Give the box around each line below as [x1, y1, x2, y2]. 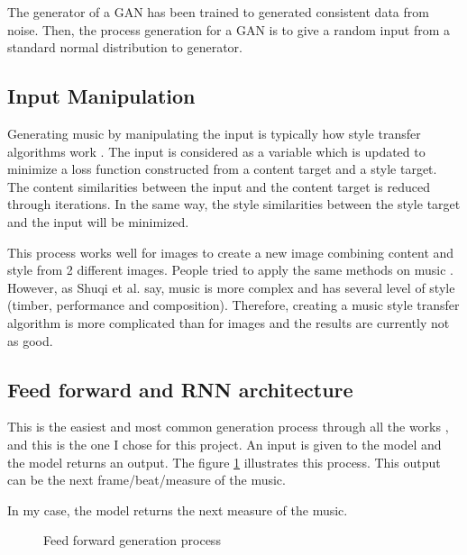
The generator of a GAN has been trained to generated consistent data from [7, 3, 429, 21]
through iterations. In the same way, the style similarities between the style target [7, 195, 461, 214]
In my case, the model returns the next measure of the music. [7, 500, 348, 519]
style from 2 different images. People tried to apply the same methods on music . [7, 260, 453, 279]
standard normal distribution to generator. [7, 38, 243, 57]
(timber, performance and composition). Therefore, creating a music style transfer [7, 296, 460, 314]
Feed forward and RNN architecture [7, 375, 353, 403]
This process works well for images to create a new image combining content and [7, 242, 454, 261]
